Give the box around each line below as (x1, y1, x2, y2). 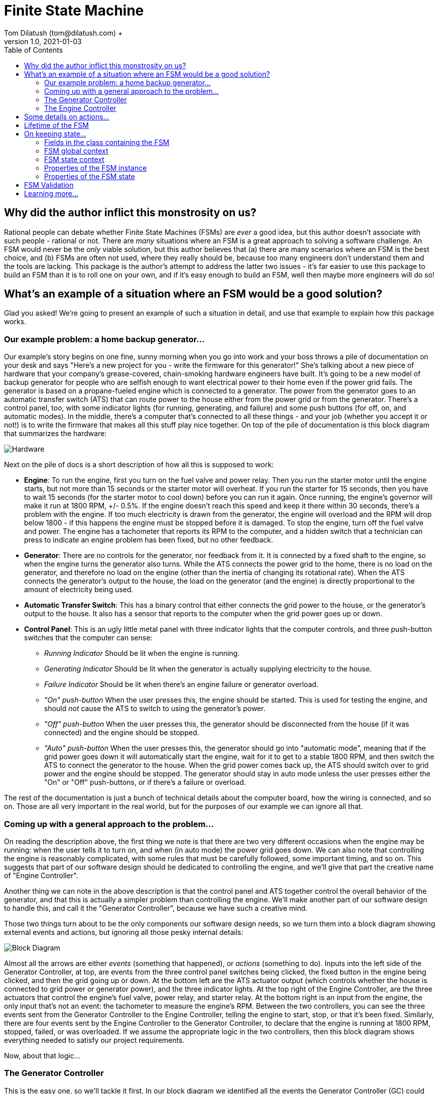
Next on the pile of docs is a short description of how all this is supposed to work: (4, 460, 274, 469)
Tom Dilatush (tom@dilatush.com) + (4, 28, 123, 37)
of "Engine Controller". (4, 871, 78, 880)
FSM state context (44, 155, 104, 164)
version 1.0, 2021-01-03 (4, 37, 82, 46)
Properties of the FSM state (44, 172, 135, 181)
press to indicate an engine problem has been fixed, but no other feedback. (24, 535, 273, 544)
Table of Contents (4, 45, 63, 54)
